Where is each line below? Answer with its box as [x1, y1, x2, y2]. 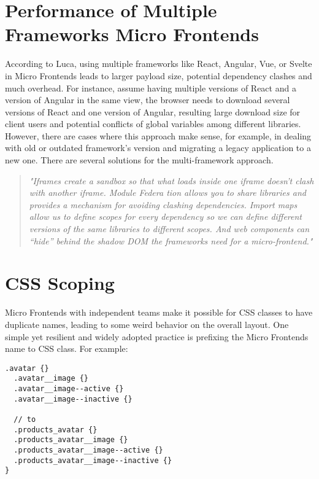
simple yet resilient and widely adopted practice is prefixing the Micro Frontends [5, 330, 309, 343]
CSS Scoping [5, 270, 115, 295]
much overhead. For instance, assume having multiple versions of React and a [5, 81, 296, 94]
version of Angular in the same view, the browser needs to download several [5, 93, 290, 106]
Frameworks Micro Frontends [5, 21, 259, 47]
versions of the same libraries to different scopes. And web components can [29, 222, 310, 235]
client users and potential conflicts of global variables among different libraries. [5, 117, 301, 130]
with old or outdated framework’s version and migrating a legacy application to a [5, 141, 311, 154]
